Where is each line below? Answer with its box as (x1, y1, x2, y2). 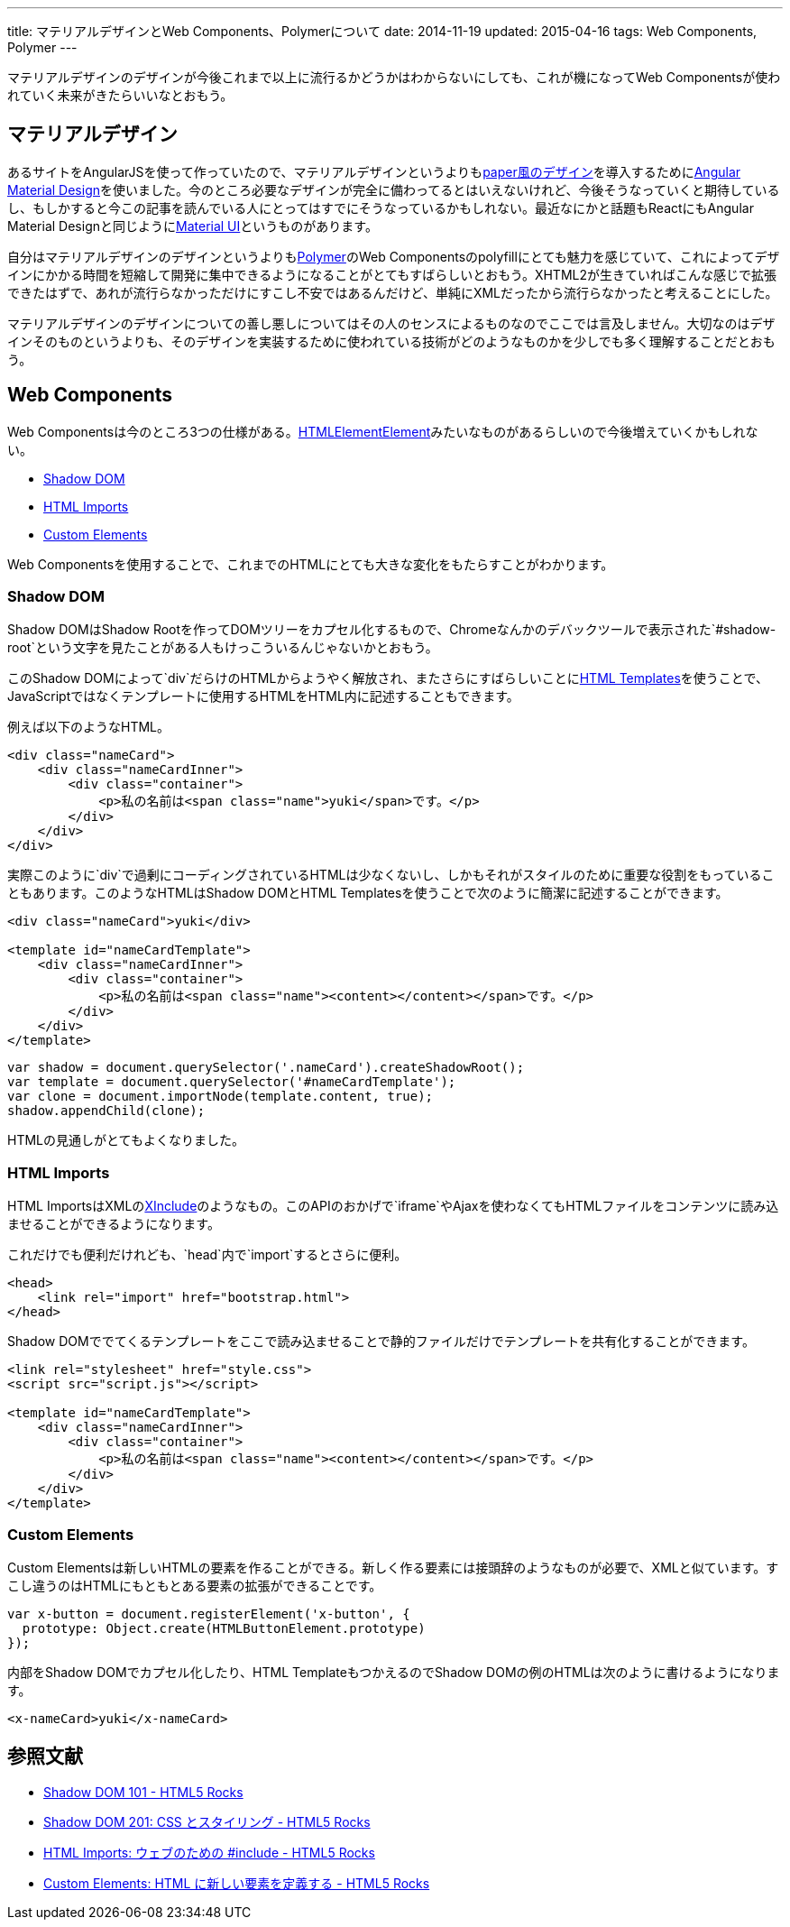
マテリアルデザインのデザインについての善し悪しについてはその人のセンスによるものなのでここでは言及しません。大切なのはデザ (7, 315, 776, 331)
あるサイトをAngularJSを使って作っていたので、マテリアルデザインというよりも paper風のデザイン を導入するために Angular (7, 163, 741, 180)
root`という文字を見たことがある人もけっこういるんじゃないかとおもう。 (7, 640, 438, 656)
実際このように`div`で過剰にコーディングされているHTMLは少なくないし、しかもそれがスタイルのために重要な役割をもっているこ (7, 867, 775, 883)
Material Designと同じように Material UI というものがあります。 (7, 217, 378, 234)
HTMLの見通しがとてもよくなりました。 (7, 1132, 244, 1148)
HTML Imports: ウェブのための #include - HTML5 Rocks (43, 1844, 375, 1860)
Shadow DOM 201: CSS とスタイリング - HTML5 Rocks (43, 1813, 371, 1830)
